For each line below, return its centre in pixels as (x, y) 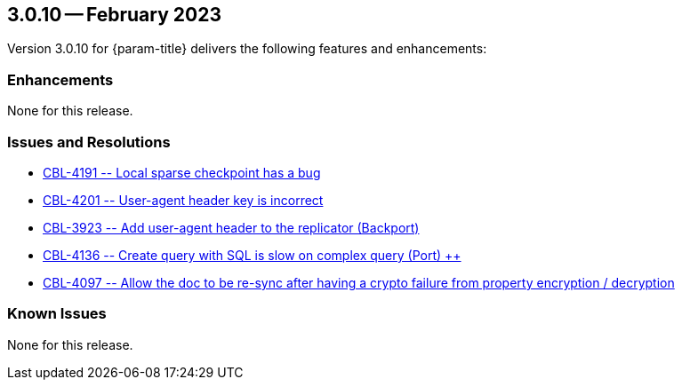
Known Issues (57, 314)
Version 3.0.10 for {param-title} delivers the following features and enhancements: (247, 49)
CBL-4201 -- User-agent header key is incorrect (183, 200)
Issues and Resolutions (89, 142)
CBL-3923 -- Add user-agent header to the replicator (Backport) (231, 227)
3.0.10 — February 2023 (114, 15)
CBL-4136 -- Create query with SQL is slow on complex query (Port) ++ (252, 255)
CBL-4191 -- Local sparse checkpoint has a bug (182, 172)
